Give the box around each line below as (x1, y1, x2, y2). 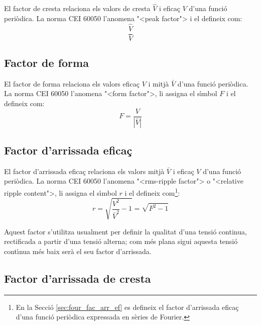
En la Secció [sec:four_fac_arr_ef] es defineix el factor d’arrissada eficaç (16, 301, 239, 312)
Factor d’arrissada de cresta (4, 270, 151, 286)
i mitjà (148, 78, 169, 89)
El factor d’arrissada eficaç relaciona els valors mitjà (4, 166, 165, 176)
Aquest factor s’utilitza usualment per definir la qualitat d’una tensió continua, (4, 226, 247, 236)
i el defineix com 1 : (124, 186, 180, 198)
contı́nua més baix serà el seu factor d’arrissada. (4, 246, 152, 256)
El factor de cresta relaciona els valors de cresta (4, 3, 151, 14)
